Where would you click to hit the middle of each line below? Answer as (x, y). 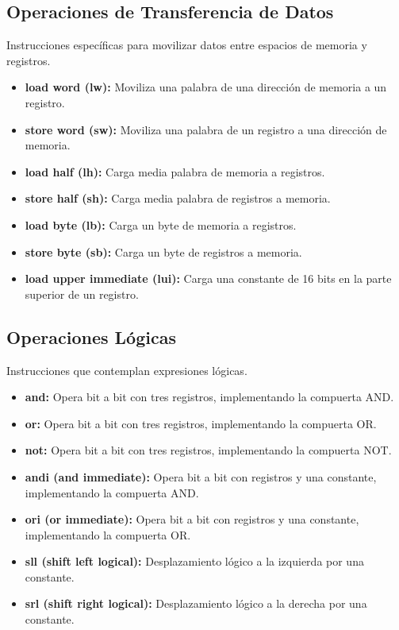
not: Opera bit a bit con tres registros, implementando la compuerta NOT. (208, 450)
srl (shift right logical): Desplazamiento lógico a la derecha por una (196, 603)
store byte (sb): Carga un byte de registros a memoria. (163, 251)
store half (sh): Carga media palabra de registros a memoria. (178, 198)
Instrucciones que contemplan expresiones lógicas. (127, 370)
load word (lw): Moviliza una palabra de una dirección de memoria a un (206, 87)
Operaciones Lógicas (91, 336)
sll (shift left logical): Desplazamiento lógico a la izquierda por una (194, 561)
